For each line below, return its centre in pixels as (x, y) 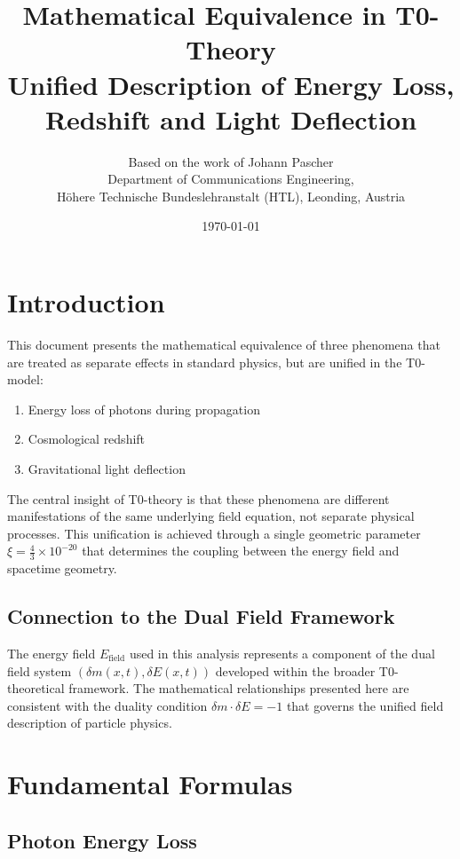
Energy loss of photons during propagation (144, 409)
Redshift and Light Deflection (231, 118)
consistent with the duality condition (107, 705)
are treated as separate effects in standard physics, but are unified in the (205, 362)
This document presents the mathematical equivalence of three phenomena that (224, 344)
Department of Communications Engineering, (231, 179)
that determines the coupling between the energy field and (241, 551)
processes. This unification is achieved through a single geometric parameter (214, 533)
